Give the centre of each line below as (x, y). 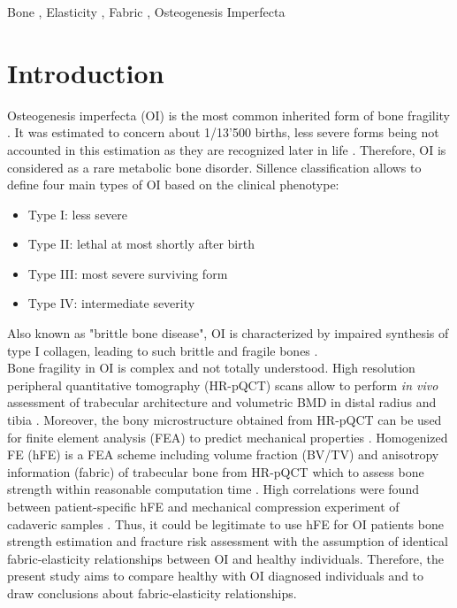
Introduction (86, 72)
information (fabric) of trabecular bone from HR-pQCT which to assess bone (216, 471)
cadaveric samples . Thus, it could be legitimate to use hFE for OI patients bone (225, 523)
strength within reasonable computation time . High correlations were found (213, 489)
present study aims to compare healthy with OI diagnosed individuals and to (216, 576)
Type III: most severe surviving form (128, 273)
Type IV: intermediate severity (111, 303)
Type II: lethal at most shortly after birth (141, 244)
